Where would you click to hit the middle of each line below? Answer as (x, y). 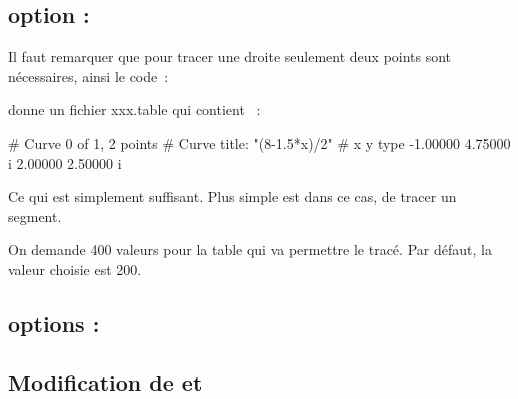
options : (54, 322)
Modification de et (105, 381)
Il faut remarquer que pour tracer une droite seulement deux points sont (230, 56)
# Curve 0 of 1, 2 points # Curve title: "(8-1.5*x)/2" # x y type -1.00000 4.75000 (259, 142)
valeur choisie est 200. (75, 268)
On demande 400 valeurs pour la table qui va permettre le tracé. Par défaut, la (250, 249)
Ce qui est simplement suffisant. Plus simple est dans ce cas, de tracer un (232, 196)
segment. (35, 215)
